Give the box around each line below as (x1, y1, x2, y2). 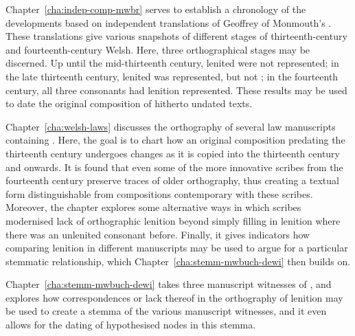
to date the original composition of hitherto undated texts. (5, 96, 253, 111)
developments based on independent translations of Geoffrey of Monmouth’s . (5, 15, 332, 30)
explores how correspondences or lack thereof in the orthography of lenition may (5, 290, 343, 304)
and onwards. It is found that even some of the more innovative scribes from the (5, 159, 343, 174)
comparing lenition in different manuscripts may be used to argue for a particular (5, 240, 348, 255)
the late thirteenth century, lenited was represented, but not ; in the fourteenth (5, 69, 339, 83)
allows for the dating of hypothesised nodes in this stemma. (5, 317, 256, 332)
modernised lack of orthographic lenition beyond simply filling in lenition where (5, 213, 341, 227)
